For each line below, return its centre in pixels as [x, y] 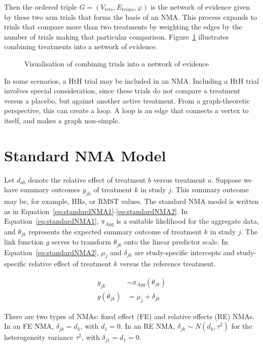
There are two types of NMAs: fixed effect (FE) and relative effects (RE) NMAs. [129, 316]
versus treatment [179, 179]
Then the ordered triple [41, 7]
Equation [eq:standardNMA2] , [51, 252]
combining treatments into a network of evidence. [81, 46]
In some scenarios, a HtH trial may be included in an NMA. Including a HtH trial [131, 80]
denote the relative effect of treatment [87, 179]
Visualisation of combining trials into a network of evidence [117, 63]
